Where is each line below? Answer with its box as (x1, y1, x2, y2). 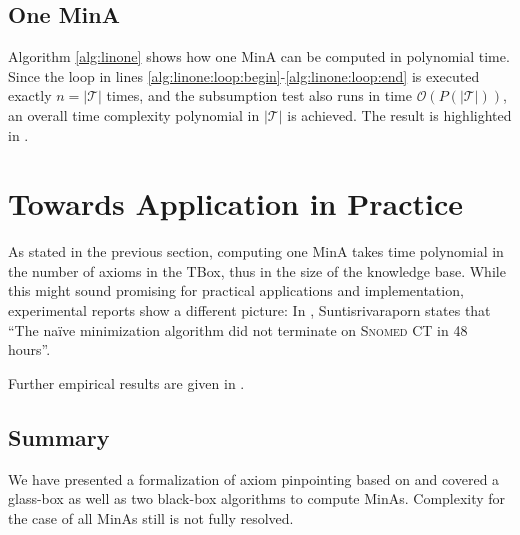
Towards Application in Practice (8, 183, 463, 224)
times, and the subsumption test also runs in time (106, 85, 412, 106)
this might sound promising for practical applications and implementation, (8, 280, 464, 301)
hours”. (8, 339, 51, 360)
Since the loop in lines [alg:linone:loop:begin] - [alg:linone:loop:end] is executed (8, 65, 480, 86)
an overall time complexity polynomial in (8, 104, 260, 125)
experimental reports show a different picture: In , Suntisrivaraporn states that (8, 300, 491, 321)
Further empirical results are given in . (8, 372, 245, 393)
